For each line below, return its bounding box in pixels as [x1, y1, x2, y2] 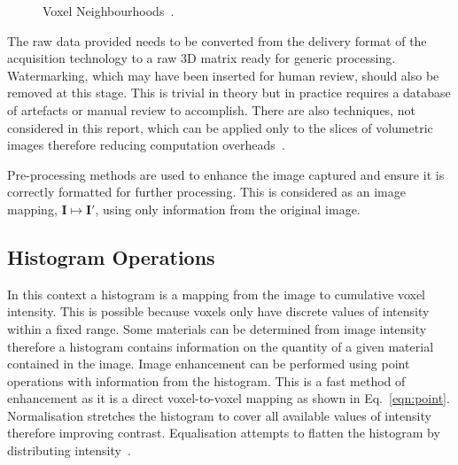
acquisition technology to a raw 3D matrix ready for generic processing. [7, 49, 396, 67]
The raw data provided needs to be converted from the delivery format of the [7, 31, 427, 50]
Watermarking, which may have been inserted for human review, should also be [7, 66, 439, 84]
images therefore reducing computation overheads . [7, 136, 285, 154]
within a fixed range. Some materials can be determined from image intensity [7, 319, 427, 337]
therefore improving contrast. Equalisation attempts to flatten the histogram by [7, 423, 440, 442]
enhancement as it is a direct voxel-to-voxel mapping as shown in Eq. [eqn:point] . [7, 389, 450, 407]
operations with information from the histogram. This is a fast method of [7, 371, 406, 390]
